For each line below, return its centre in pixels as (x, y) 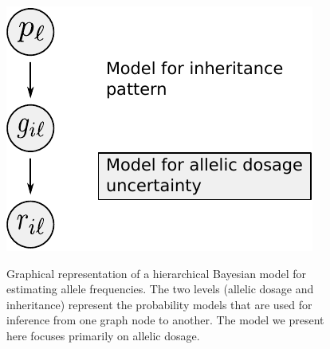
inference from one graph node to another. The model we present (165, 320)
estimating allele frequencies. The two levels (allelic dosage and (160, 289)
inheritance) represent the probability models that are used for (159, 304)
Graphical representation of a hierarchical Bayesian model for (156, 273)
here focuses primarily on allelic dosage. (103, 335)
